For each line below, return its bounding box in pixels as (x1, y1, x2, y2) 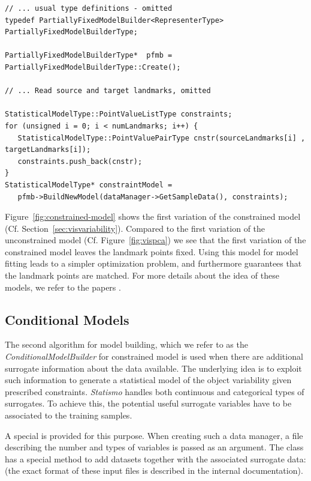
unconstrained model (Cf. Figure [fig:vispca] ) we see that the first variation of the (5, 234, 306, 246)
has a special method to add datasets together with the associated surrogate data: (5, 452, 306, 465)
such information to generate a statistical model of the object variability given (5, 374, 292, 386)
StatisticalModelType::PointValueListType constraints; (5, 110, 233, 119)
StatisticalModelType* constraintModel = (5, 180, 173, 189)
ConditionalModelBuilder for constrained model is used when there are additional (5, 350, 303, 363)
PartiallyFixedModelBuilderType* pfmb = (5, 51, 173, 60)
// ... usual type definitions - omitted (5, 4, 173, 13)
